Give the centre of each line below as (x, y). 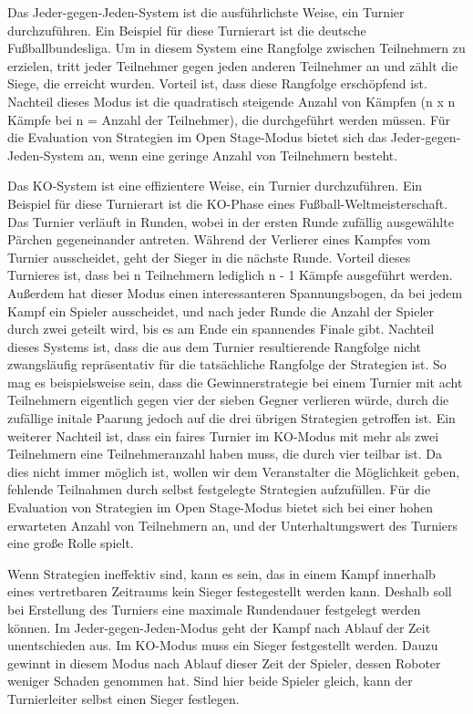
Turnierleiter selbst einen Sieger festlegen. (123, 698)
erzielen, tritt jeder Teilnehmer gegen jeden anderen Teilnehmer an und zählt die (233, 65)
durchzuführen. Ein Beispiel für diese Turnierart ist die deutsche (187, 30)
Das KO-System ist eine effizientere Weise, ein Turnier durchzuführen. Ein (215, 186)
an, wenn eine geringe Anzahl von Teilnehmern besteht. (243, 155)
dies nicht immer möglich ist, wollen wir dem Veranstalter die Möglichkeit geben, (234, 471)
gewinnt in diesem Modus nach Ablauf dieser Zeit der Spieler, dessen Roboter (224, 662)
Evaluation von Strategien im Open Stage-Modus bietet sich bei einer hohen (221, 507)
